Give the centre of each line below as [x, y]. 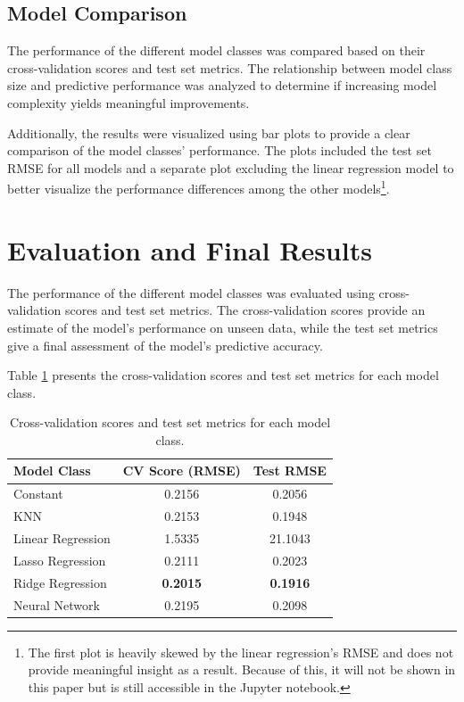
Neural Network [57, 604]
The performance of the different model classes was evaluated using [191, 292]
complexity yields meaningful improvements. [128, 102]
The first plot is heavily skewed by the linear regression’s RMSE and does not [241, 652]
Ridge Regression [60, 582]
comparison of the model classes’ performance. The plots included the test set [220, 150]
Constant [38, 494]
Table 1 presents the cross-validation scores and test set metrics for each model [223, 375]
